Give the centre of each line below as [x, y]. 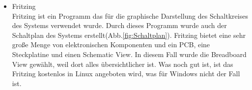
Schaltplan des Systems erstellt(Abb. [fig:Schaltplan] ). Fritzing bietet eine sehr [129, 35]
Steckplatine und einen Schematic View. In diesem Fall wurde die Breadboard [129, 54]
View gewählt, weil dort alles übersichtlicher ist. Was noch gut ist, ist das [123, 64]
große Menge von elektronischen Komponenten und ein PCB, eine [111, 45]
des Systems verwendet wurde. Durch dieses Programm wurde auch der [119, 25]
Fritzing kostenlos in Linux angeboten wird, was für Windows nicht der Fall [126, 74]
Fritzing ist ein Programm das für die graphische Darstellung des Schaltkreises [130, 15]
